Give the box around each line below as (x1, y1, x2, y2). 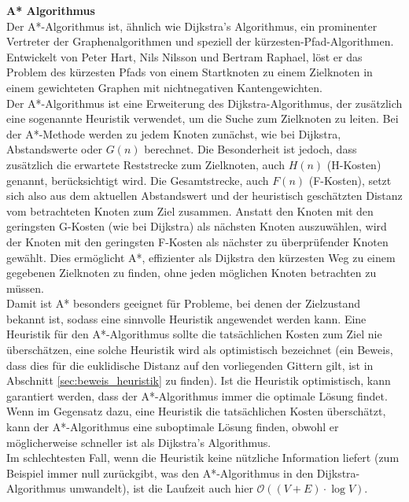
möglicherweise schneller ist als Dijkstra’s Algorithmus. (6, 434, 271, 450)
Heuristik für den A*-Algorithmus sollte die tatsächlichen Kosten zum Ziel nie (6, 326, 382, 342)
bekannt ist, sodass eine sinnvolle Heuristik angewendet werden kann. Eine (6, 310, 367, 327)
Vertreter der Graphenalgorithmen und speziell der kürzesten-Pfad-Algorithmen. (6, 33, 394, 50)
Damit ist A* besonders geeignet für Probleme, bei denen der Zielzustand (6, 295, 361, 312)
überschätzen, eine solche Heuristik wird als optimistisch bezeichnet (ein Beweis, (6, 341, 393, 358)
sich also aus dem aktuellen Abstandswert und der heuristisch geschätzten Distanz (6, 187, 403, 204)
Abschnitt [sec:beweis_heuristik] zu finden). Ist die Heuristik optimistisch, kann (6, 372, 391, 389)
